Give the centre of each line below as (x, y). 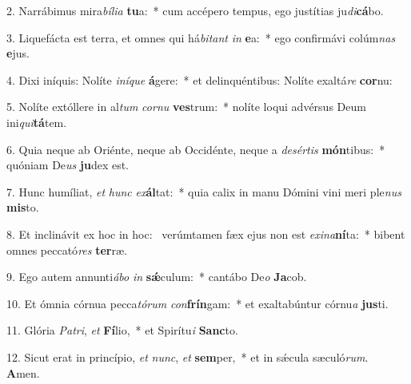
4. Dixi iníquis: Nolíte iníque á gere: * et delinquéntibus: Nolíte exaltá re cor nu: (200, 79)
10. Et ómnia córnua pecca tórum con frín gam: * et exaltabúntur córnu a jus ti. (198, 303)
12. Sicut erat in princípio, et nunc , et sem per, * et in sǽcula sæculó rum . (188, 356)
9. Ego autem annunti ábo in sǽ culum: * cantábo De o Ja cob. (157, 277)
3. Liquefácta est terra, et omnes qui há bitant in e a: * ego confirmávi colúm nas (201, 37)
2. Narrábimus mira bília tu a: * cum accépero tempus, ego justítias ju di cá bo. (195, 10)
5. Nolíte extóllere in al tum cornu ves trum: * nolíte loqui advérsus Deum (186, 107)
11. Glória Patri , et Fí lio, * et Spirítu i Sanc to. (122, 330)
